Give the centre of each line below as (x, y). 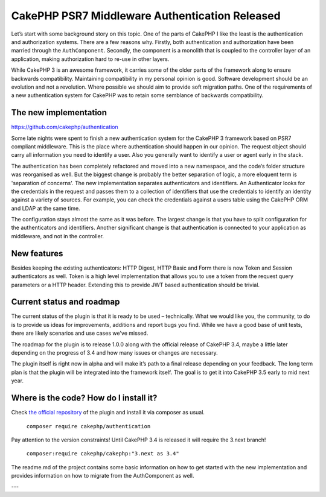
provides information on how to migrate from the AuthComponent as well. (103, 476)
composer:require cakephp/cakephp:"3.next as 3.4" (103, 454)
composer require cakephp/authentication (88, 426)
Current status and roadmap (66, 302)
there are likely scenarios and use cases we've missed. (80, 333)
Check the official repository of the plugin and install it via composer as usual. (108, 413)
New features (37, 253)
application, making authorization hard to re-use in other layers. (90, 59)
